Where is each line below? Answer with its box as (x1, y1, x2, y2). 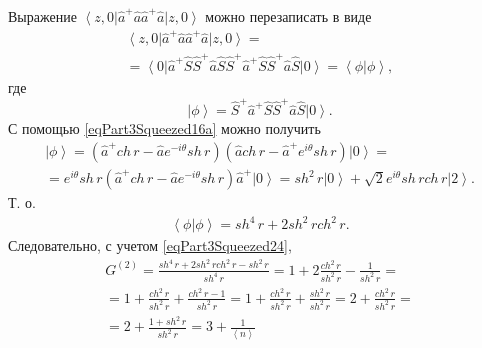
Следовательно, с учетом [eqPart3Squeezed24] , (8, 235, 292, 256)
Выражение (8, 6, 77, 26)
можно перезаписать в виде (205, 6, 372, 26)
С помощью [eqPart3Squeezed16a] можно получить (8, 118, 321, 139)
